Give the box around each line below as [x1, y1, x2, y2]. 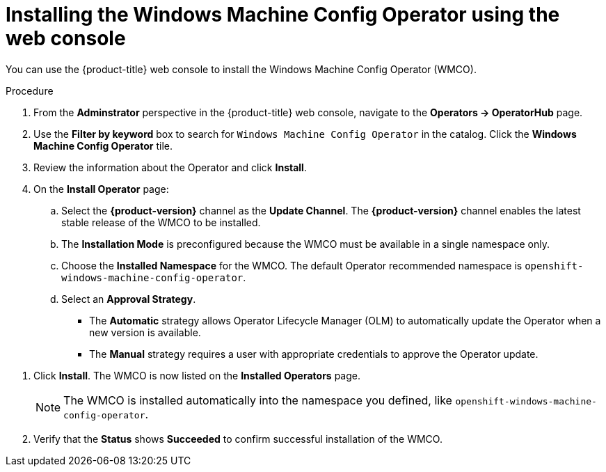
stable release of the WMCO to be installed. [61, 216, 261, 228]
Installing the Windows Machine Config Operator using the [6, 3, 560, 26]
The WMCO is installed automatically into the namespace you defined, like [63, 393, 452, 407]
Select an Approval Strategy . [61, 292, 196, 305]
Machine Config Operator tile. [33, 139, 173, 152]
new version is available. [89, 326, 201, 338]
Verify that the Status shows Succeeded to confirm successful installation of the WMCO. [33, 432, 442, 445]
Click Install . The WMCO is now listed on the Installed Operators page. [33, 369, 361, 381]
